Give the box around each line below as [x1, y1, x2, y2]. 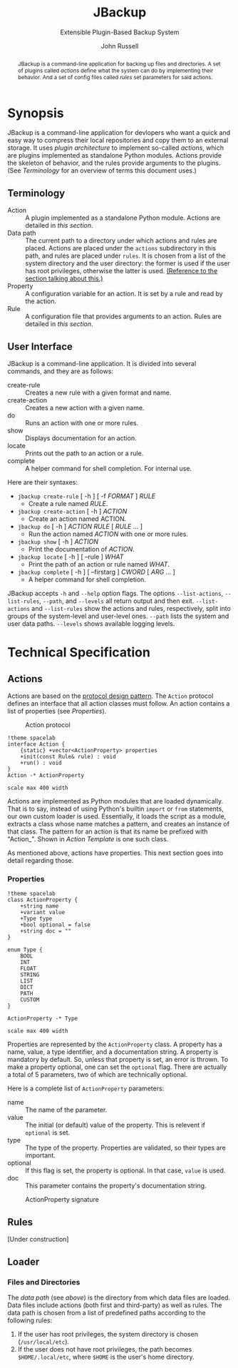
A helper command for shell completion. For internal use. [25, 465, 192, 473]
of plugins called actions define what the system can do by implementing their [17, 66, 214, 74]
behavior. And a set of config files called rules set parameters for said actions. [17, 73, 213, 81]
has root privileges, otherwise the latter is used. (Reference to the [25, 267, 218, 275]
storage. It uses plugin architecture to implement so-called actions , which [7, 143, 224, 152]
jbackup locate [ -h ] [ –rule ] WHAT [17, 552, 124, 561]
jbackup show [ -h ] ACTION [17, 537, 98, 546]
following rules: [7, 1316, 53, 1324]
